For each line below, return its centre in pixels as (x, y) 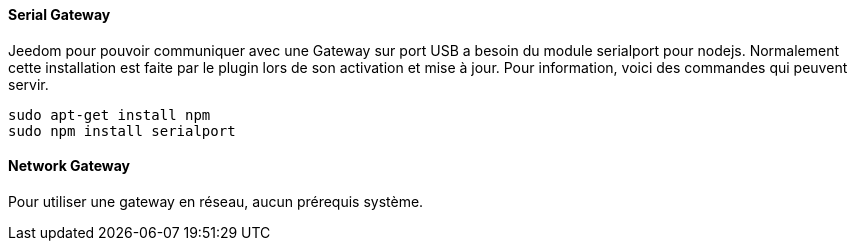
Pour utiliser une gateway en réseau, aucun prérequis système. (216, 201)
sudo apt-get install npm (109, 114)
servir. (28, 84)
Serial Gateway (59, 14)
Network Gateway (69, 166)
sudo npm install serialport (122, 130)
